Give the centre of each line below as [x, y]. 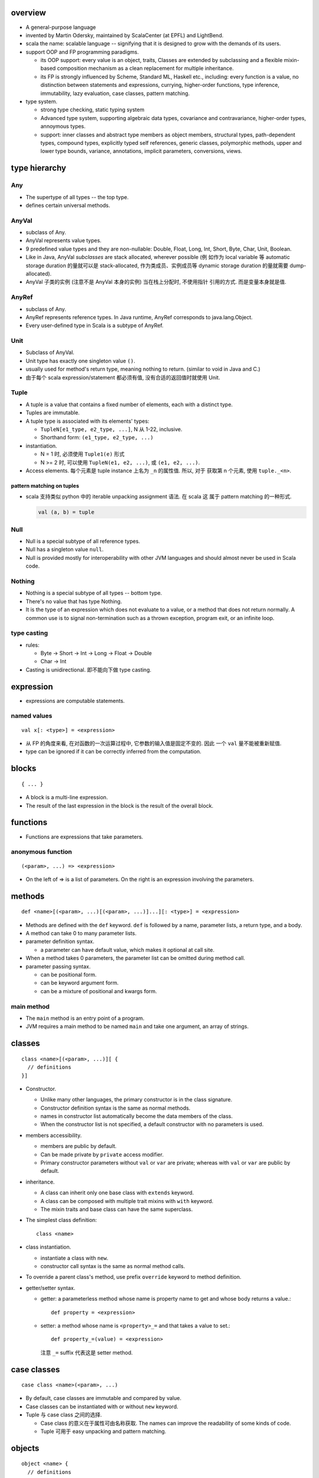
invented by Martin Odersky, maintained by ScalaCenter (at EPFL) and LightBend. [125, 35]
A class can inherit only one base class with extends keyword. [117, 1193]
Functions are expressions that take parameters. [84, 837]
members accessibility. [54, 1135]
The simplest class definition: [61, 1220]
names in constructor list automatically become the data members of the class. [137, 1116]
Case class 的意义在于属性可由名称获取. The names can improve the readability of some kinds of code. [166, 1423]
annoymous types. [63, 127]
